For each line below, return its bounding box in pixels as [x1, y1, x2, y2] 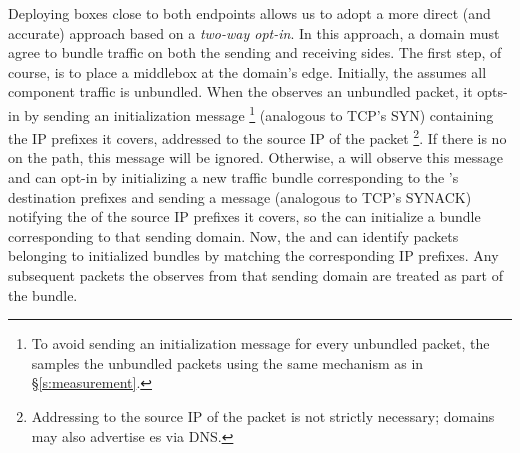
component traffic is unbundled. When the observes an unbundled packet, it [8, 81, 473, 102]
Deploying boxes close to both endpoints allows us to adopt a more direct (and [8, 3, 491, 23]
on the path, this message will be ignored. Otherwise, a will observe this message [8, 147, 503, 168]
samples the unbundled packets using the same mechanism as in [31, 352, 424, 373]
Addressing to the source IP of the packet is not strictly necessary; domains [31, 406, 495, 426]
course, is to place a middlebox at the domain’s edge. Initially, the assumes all [8, 61, 487, 82]
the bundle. [8, 284, 78, 305]
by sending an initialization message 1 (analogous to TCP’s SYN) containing [24, 101, 494, 125]
